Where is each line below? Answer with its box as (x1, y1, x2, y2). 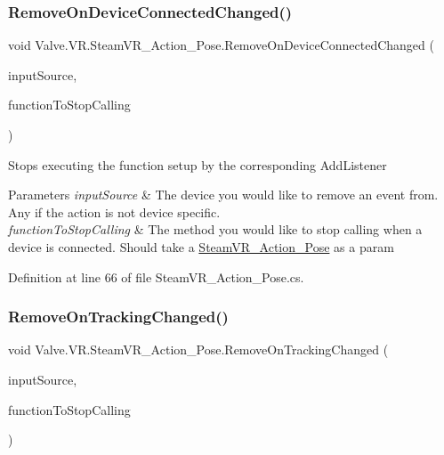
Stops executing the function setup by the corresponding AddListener (8, 155, 387, 174)
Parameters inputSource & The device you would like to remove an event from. (8, 185, 439, 204)
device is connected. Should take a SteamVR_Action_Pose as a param (8, 237, 394, 256)
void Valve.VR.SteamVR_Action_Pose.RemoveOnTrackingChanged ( (8, 340, 389, 359)
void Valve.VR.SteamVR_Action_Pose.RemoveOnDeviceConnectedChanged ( (8, 36, 434, 54)
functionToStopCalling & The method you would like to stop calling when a (8, 220, 423, 239)
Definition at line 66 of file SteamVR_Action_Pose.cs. (8, 267, 304, 286)
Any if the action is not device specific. (8, 202, 221, 221)
